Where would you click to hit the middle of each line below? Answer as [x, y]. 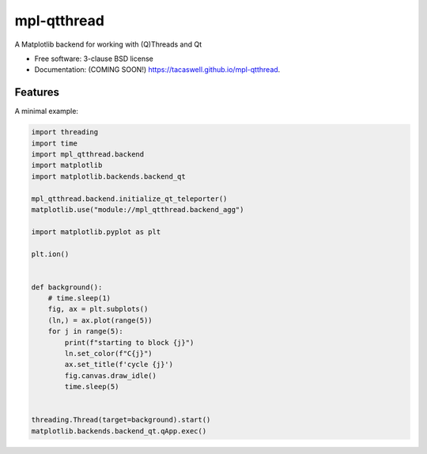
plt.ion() [50, 254]
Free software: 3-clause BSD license [94, 59]
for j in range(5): [86, 331]
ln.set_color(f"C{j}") [109, 354]
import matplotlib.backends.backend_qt [108, 176]
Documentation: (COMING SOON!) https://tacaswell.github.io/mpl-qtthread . [157, 70]
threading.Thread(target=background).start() [121, 420]
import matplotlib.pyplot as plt [96, 232]
